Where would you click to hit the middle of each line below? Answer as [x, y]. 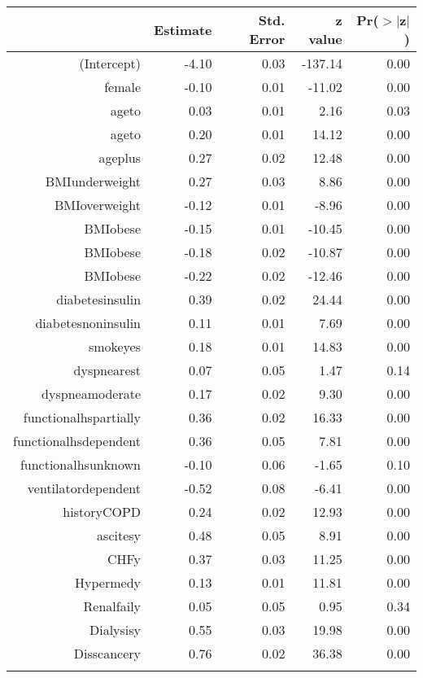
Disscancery [107, 653]
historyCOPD [102, 512]
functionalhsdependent [77, 441]
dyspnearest [107, 370]
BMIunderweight [93, 181]
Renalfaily [112, 606]
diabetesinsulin [99, 299]
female [123, 87]
